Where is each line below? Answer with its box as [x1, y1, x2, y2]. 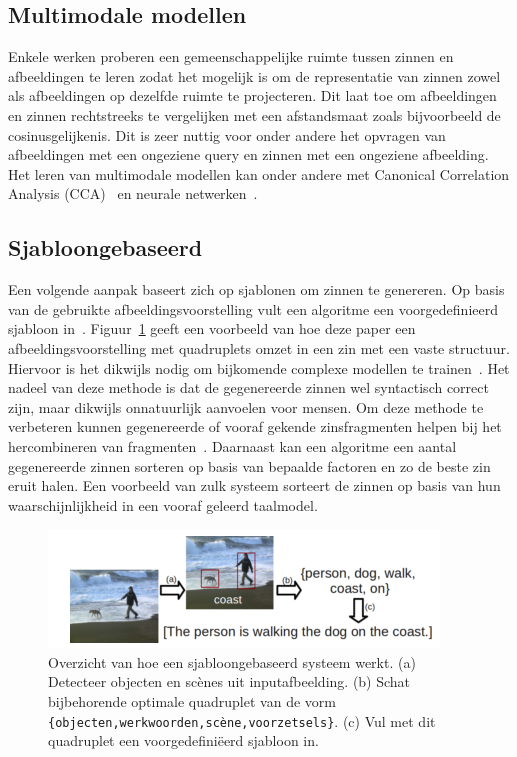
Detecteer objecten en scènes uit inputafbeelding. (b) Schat [48, 671, 411, 692]
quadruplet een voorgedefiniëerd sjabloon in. [48, 730, 319, 751]
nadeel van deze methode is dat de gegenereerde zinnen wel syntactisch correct [8, 377, 489, 398]
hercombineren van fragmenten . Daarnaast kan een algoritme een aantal [8, 435, 457, 456]
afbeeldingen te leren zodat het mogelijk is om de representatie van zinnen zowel [8, 65, 501, 86]
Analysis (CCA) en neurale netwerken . [8, 183, 258, 204]
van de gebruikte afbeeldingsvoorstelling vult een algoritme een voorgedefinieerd [8, 298, 498, 319]
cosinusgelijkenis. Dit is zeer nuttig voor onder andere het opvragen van [8, 124, 446, 145]
